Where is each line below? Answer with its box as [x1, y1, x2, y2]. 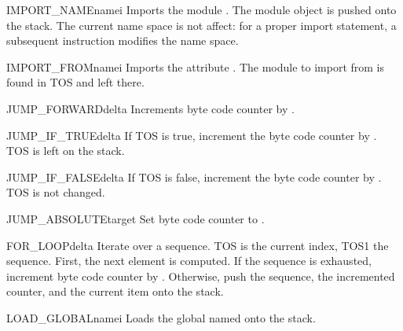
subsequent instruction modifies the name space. [6, 32, 239, 49]
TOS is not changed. [6, 184, 105, 200]
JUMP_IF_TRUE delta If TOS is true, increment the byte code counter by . [6, 127, 377, 143]
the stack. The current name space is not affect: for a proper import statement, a [6, 17, 397, 33]
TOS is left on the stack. [6, 142, 125, 159]
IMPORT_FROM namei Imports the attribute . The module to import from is [6, 58, 385, 75]
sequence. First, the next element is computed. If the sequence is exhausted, [6, 252, 372, 269]
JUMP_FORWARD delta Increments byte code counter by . [6, 100, 295, 116]
